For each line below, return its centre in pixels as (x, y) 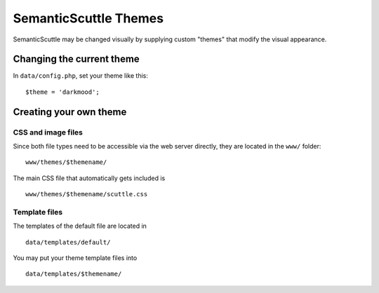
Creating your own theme (70, 112)
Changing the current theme (76, 59)
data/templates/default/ (68, 242)
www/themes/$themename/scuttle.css (87, 194)
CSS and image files (48, 132)
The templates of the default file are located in (80, 226)
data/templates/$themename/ (74, 274)
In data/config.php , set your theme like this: (81, 76)
